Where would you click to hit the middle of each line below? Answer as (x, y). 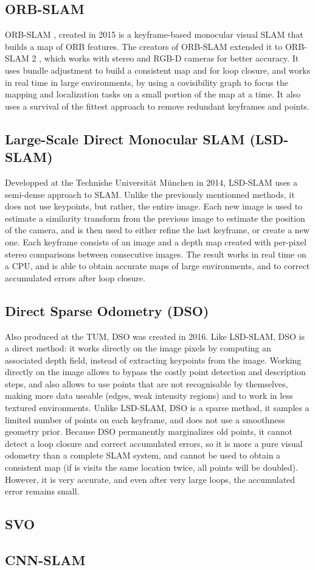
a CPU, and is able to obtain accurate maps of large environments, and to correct (157, 266)
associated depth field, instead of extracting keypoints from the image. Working (153, 360)
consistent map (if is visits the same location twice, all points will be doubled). (151, 467)
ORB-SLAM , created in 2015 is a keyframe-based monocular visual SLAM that (154, 34)
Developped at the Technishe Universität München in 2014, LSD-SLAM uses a (151, 182)
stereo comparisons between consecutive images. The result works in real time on (156, 254)
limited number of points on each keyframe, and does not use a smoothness (145, 419)
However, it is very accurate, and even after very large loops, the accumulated (150, 479)
